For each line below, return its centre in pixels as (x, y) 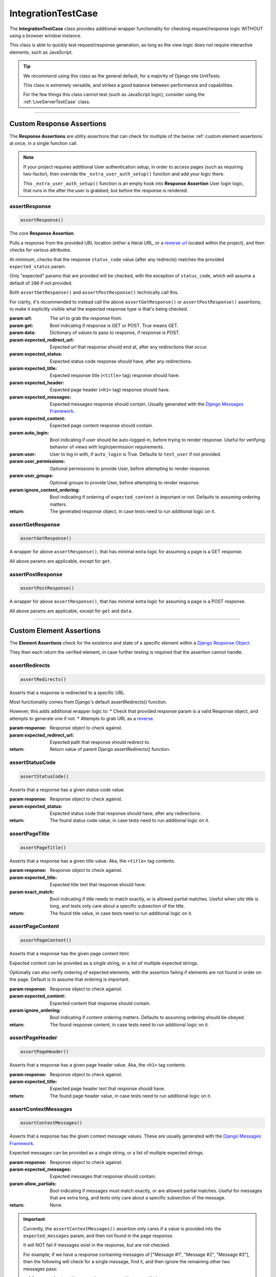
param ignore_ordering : (35, 1010)
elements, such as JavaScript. (41, 52)
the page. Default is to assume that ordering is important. (70, 979)
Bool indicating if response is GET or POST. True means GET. (114, 325)
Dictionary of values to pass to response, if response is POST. (115, 333)
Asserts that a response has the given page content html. (70, 954)
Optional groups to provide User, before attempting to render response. (125, 483)
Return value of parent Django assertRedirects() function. (110, 749)
